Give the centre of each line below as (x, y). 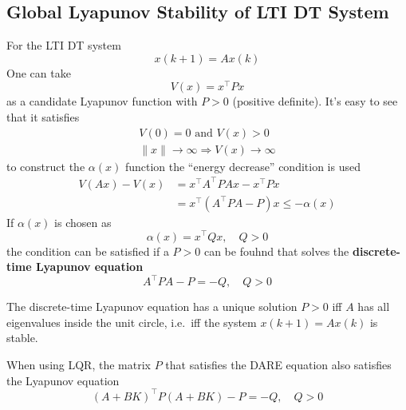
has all (374, 307)
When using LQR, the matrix (79, 365)
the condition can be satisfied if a (88, 251)
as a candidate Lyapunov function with (102, 101)
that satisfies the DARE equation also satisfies (278, 365)
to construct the (46, 166)
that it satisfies (43, 117)
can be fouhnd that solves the (276, 251)
